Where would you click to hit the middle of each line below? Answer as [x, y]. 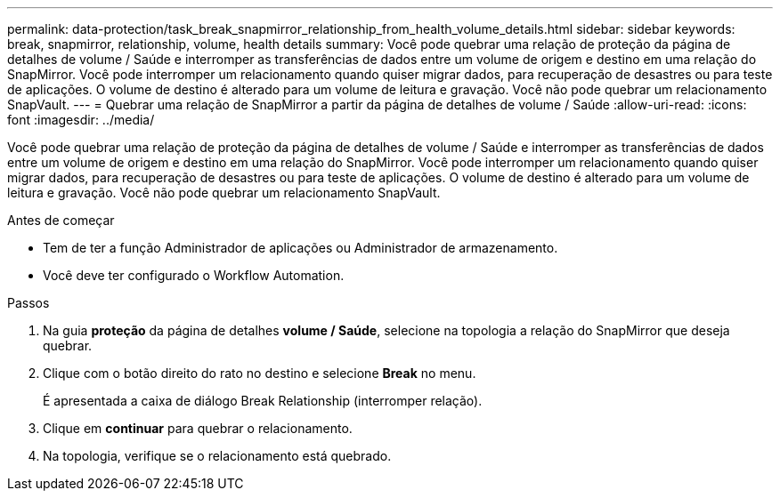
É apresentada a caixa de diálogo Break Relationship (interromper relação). [263, 401]
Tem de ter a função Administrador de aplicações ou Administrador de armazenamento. [301, 248]
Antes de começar [61, 220]
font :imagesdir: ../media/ [81, 120]
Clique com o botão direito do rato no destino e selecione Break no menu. [260, 373]
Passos [28, 303]
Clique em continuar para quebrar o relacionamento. [198, 428]
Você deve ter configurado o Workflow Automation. [194, 275]
